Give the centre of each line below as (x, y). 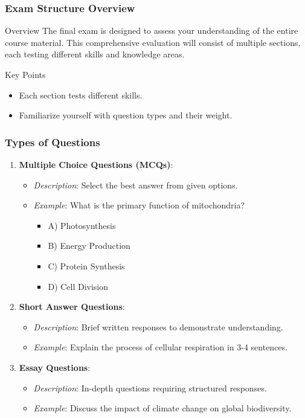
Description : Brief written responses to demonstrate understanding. (158, 326)
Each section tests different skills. (81, 95)
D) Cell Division (78, 286)
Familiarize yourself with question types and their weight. (126, 115)
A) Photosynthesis (82, 225)
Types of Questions (53, 142)
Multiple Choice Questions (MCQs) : (96, 164)
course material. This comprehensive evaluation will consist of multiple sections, (153, 42)
